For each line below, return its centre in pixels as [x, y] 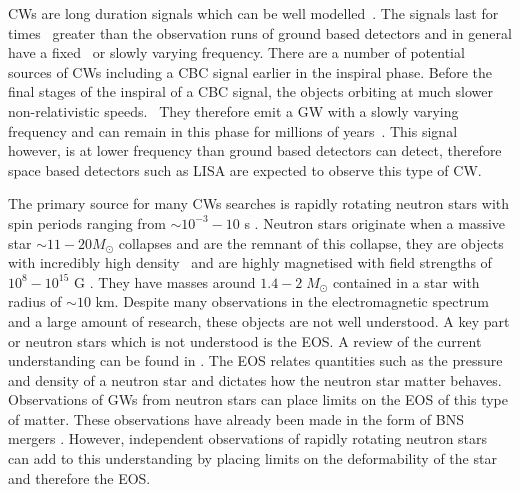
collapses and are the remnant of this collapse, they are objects [311, 242]
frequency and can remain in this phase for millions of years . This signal [233, 130]
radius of [35, 301]
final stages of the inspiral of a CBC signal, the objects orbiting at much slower [250, 91]
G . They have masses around [165, 281]
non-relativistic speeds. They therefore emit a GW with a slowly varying [233, 110]
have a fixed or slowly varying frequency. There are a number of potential [236, 52]
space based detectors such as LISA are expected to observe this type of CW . [245, 169]
